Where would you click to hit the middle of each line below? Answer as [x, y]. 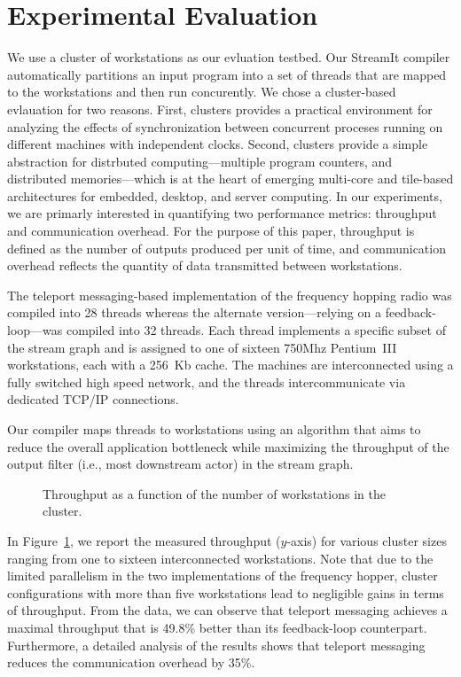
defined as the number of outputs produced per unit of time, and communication [227, 248]
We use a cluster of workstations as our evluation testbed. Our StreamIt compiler [229, 57]
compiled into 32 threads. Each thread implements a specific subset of [256, 330]
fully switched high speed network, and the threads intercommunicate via [207, 381]
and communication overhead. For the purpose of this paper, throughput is [211, 231]
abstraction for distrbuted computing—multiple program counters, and [200, 161]
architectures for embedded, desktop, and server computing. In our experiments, [225, 195]
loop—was [35, 330]
